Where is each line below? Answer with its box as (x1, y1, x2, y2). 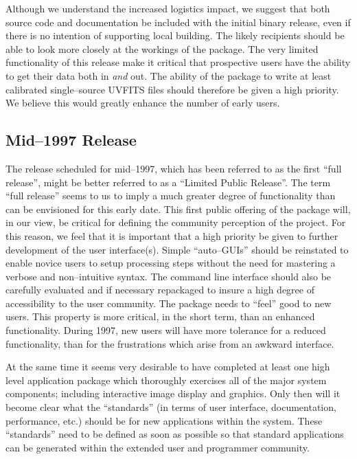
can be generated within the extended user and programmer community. (5, 440, 310, 454)
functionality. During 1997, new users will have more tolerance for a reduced (5, 323, 326, 337)
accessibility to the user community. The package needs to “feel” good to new (5, 295, 332, 310)
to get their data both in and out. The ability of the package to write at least (5, 68, 332, 82)
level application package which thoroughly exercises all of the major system (5, 372, 327, 387)
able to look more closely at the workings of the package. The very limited (5, 41, 319, 56)
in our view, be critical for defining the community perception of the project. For (5, 215, 346, 229)
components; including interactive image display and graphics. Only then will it (5, 386, 341, 401)
